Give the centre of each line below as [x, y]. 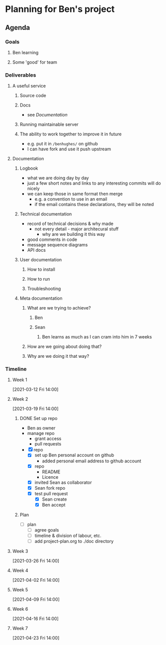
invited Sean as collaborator [63, 482]
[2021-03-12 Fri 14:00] [35, 390]
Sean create [54, 499]
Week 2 [20, 399]
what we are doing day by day [58, 178]
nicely [33, 189]
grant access [48, 438]
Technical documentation [46, 214]
